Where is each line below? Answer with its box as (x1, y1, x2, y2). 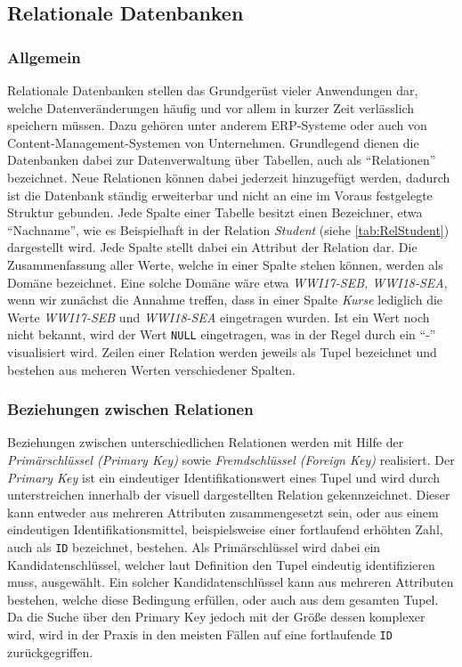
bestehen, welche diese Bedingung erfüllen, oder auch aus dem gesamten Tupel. (7, 590, 439, 608)
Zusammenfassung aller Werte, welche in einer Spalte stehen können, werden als (7, 255, 443, 273)
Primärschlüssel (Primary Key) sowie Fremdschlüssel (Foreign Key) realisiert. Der (7, 450, 455, 468)
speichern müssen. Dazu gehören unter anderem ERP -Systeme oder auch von (7, 116, 427, 134)
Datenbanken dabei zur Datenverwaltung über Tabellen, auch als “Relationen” (7, 150, 436, 169)
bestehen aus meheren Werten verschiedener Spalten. (7, 360, 296, 378)
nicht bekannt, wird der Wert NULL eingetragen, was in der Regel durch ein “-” (7, 325, 436, 344)
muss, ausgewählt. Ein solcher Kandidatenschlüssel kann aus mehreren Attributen (7, 573, 454, 591)
